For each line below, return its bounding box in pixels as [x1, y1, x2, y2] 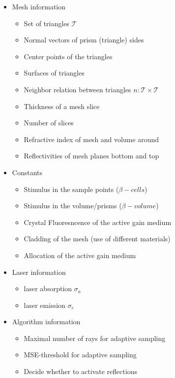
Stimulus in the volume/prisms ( [24, 200, 122, 211]
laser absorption [24, 283, 72, 294]
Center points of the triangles [24, 51, 113, 61]
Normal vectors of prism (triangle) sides [24, 35, 144, 45]
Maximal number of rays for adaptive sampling [24, 333, 166, 343]
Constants [12, 167, 43, 177]
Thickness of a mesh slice [24, 101, 100, 111]
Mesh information [12, 1, 66, 11]
